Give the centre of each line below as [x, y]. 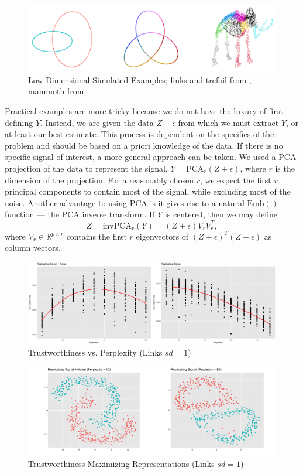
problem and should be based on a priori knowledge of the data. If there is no [144, 145]
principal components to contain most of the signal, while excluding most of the [148, 191]
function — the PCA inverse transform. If [80, 214]
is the [285, 168]
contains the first [97, 236]
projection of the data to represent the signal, [86, 168]
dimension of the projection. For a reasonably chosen [99, 180]
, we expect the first [235, 180]
